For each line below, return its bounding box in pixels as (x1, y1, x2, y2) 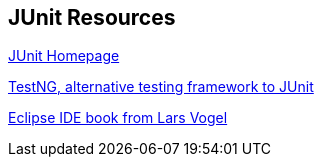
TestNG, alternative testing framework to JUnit (8, 78, 314, 96)
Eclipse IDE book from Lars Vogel (8, 109, 228, 127)
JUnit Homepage (8, 47, 120, 65)
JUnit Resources (8, 5, 176, 30)
